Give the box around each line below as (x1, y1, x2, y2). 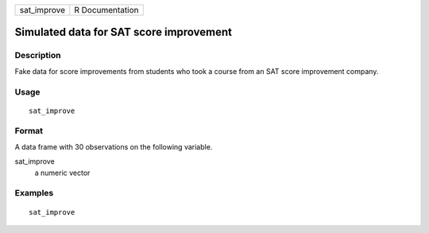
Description (14, 50, 61, 61)
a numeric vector (34, 168, 91, 177)
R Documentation (74, 5, 139, 15)
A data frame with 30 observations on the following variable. (14, 142, 213, 151)
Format (14, 126, 44, 137)
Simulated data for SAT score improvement (14, 25, 233, 39)
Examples (14, 188, 54, 199)
